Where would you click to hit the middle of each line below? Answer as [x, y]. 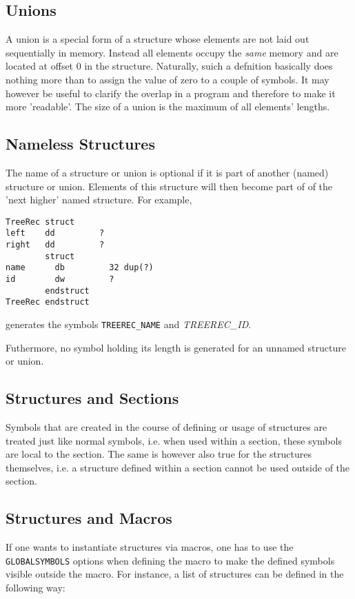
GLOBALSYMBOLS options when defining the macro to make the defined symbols [170, 560]
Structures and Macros [89, 518]
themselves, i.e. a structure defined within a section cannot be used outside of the [178, 467]
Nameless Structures [80, 144]
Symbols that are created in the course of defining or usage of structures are [166, 427]
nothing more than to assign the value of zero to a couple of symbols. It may [168, 79]
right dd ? [55, 245]
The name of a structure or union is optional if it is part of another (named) [167, 172]
